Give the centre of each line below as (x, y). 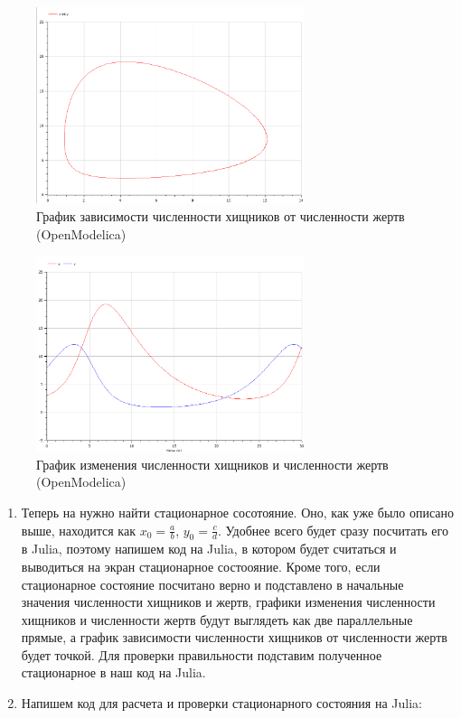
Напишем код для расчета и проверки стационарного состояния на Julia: (221, 703)
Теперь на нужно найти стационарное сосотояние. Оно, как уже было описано (238, 512)
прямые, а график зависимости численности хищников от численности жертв (234, 637)
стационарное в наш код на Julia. (113, 672)
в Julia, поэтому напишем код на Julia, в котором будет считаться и (209, 549)
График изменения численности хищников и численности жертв (212, 464)
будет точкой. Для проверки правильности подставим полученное (202, 654)
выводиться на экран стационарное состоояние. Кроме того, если (201, 566)
